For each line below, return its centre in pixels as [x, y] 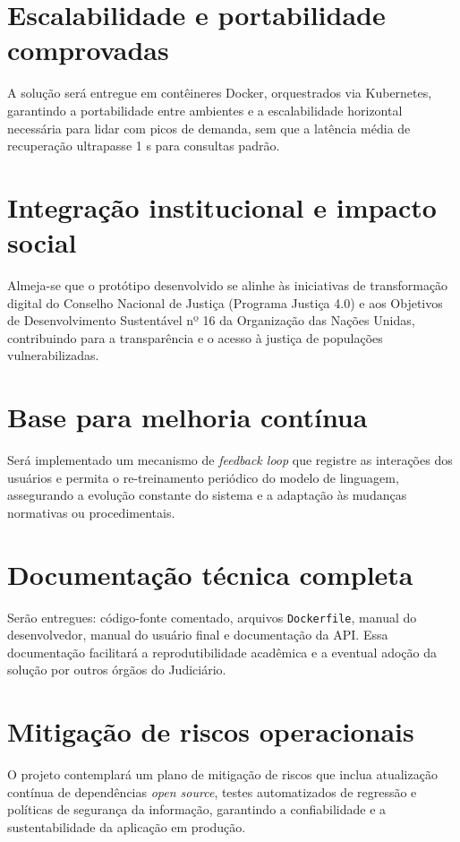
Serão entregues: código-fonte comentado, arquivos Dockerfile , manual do [212, 617]
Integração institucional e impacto [222, 206]
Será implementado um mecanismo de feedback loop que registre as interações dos [230, 460]
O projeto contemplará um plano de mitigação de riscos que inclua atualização [222, 774]
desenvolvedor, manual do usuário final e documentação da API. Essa [198, 635]
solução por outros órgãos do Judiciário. [117, 670]
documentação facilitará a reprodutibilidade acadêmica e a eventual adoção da [222, 652]
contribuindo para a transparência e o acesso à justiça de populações [195, 337]
